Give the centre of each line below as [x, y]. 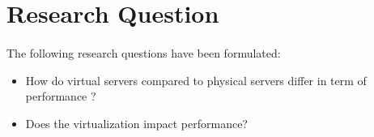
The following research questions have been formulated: [144, 52]
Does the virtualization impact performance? [136, 123]
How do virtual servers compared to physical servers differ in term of [196, 80]
